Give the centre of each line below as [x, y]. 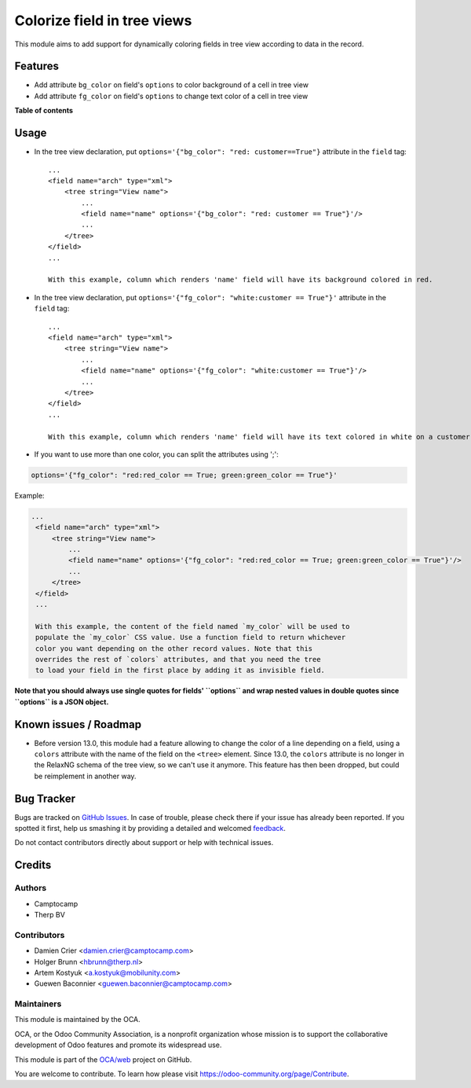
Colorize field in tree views [103, 20]
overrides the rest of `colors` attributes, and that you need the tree [178, 659]
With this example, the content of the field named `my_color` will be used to [193, 626]
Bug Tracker [45, 798]
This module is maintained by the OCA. [77, 1020]
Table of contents [44, 111]
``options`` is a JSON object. [62, 702]
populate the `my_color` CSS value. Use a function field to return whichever [191, 638]
